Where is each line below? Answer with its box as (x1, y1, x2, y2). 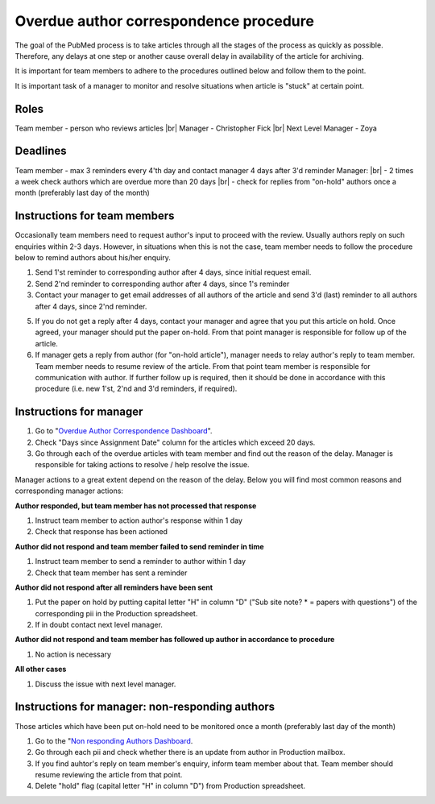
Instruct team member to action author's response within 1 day (35, 516, 243, 525)
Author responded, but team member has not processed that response (14, 500, 257, 511)
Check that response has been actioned (35, 527, 168, 537)
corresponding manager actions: (14, 486, 124, 495)
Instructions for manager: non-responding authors (14, 700, 275, 714)
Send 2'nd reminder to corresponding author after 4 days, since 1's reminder (35, 279, 290, 288)
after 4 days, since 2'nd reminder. (35, 301, 147, 311)
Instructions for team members (14, 209, 175, 223)
